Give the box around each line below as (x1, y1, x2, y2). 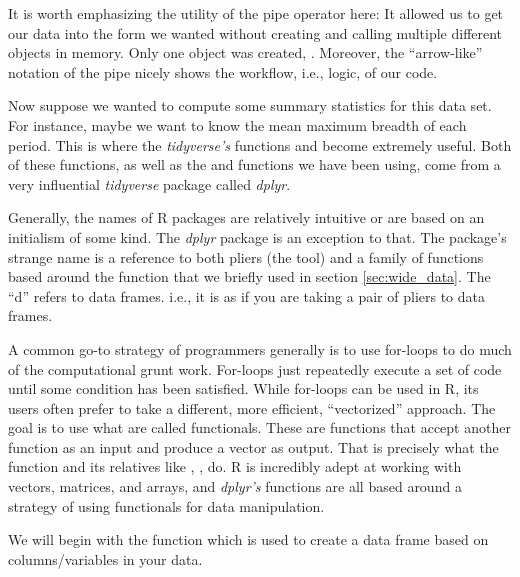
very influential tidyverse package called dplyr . (8, 173, 291, 194)
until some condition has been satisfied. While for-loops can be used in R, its (8, 378, 479, 399)
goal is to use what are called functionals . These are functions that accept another (8, 417, 511, 438)
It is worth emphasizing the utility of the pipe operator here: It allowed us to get (8, 3, 504, 23)
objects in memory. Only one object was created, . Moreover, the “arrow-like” (8, 42, 483, 63)
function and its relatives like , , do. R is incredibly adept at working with (8, 456, 462, 477)
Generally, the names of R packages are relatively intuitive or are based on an (8, 207, 485, 228)
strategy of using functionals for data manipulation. (8, 495, 325, 516)
